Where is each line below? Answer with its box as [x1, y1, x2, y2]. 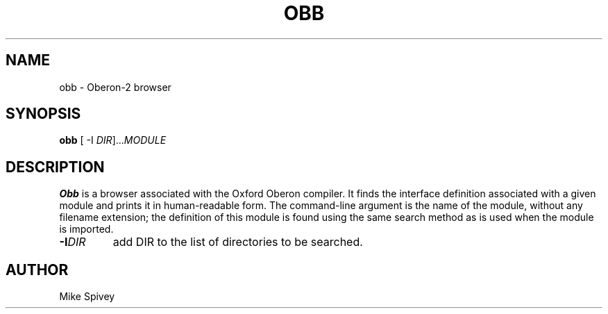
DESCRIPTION [6, 158, 105, 176]
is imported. [59, 223, 114, 235]
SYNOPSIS [6, 105, 81, 123]
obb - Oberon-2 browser [59, 81, 171, 93]
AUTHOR [6, 261, 69, 279]
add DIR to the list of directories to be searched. [112, 235, 363, 249]
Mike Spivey [59, 290, 115, 303]
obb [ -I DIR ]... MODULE [59, 134, 167, 147]
